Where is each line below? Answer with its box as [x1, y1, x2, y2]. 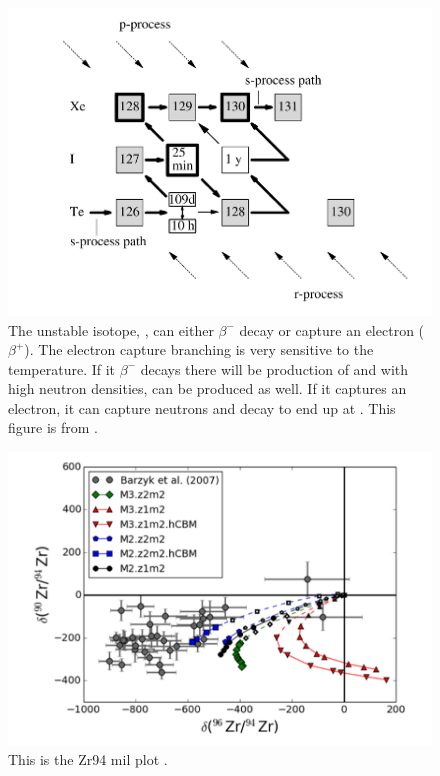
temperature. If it [8, 358, 116, 379]
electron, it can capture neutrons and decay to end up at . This [8, 397, 396, 418]
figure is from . [8, 417, 99, 438]
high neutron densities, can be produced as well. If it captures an [8, 378, 407, 399]
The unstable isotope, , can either [8, 319, 214, 340]
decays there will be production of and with [140, 358, 409, 379]
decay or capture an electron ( [239, 319, 425, 340]
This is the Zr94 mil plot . [8, 748, 168, 769]
